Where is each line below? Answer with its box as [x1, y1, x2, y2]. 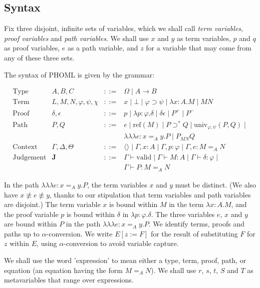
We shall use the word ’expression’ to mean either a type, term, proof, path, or [4, 255, 246, 265]
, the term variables [87, 179, 147, 189]
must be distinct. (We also [175, 179, 256, 189]
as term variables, [176, 32, 231, 43]
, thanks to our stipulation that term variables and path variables [50, 189, 251, 199]
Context [13, 143, 38, 151]
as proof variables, [4, 42, 60, 53]
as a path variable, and [67, 42, 138, 53]
